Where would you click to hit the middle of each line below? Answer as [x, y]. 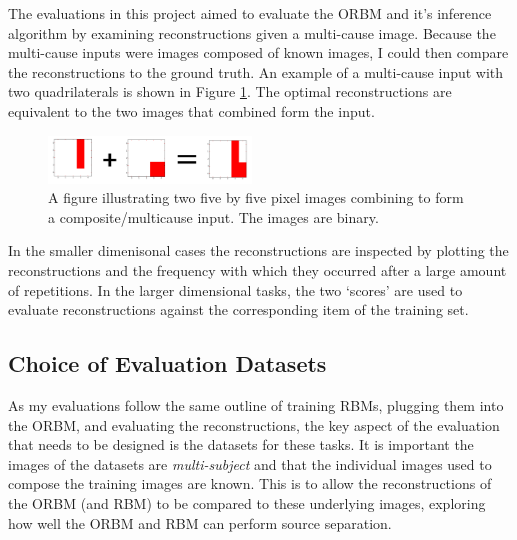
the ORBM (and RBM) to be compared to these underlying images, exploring [247, 502]
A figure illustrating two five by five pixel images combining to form [256, 197]
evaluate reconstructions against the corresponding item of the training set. [238, 309]
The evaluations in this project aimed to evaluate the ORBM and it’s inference [250, 13]
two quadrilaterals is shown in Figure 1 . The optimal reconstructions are [230, 91]
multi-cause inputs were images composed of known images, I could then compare [258, 52]
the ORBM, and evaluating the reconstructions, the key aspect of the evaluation [254, 424]
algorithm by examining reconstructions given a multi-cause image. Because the [252, 32]
